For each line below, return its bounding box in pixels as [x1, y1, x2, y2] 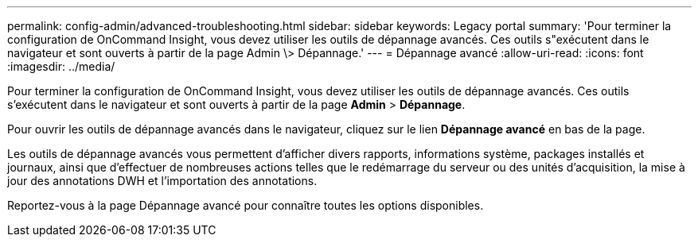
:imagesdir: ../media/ [7, 60, 115, 73]
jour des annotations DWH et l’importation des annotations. [7, 174, 318, 187]
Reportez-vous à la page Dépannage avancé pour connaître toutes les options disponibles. [7, 199, 484, 212]
